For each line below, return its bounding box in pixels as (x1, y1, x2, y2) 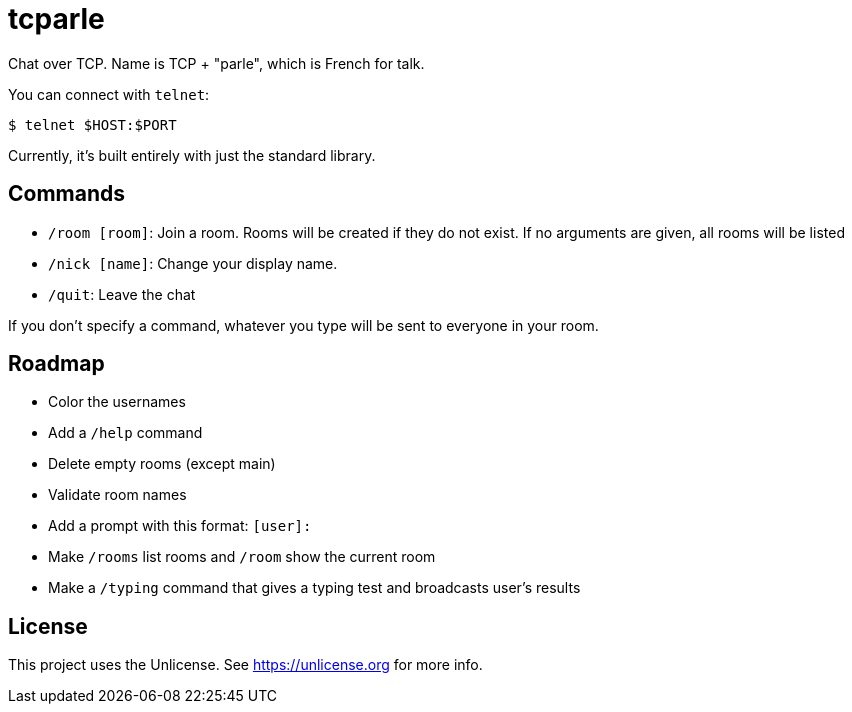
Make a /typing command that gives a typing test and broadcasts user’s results (48, 579, 581, 597)
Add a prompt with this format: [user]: (48, 517, 312, 535)
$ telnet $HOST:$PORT (8, 116, 177, 133)
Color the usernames (48, 393, 186, 411)
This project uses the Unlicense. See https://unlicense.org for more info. (8, 656, 483, 674)
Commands (8, 181, 126, 207)
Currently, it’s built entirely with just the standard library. (8, 146, 376, 164)
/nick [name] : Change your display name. (48, 254, 338, 272)
